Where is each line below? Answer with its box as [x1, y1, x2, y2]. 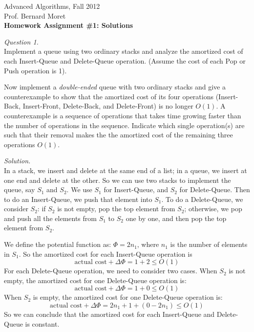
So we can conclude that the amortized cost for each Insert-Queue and [4, 309, 215, 319]
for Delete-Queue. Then [179, 184, 250, 195]
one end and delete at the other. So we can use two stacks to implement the [4, 175, 231, 185]
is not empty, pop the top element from [57, 203, 175, 214]
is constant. [25, 318, 60, 329]
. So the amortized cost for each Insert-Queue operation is [19, 248, 192, 259]
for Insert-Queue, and [104, 184, 168, 195]
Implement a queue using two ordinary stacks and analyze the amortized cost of [4, 46, 243, 56]
